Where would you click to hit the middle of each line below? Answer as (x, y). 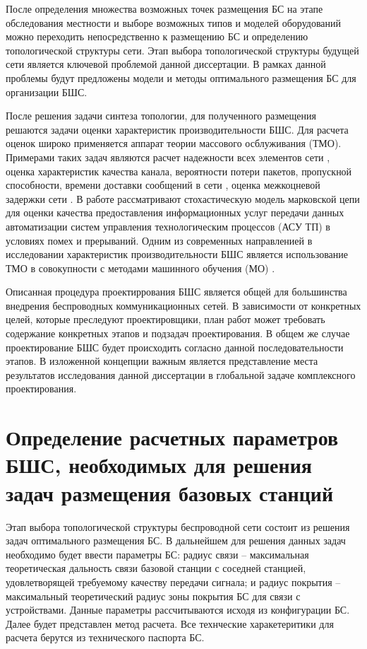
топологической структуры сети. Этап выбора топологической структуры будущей (182, 50)
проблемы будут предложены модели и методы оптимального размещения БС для (181, 77)
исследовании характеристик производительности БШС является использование (177, 254)
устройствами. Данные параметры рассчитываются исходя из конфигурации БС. (178, 610)
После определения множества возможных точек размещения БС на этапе (164, 8)
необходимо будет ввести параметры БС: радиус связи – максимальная (157, 554)
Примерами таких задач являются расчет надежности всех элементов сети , (168, 157)
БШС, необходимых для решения (159, 465)
